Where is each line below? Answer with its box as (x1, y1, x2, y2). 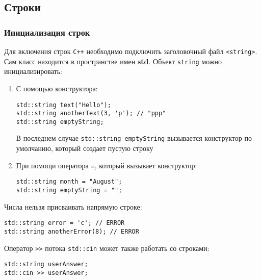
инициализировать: (4, 66, 62, 77)
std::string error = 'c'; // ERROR (4, 219, 125, 227)
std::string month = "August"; (16, 178, 122, 186)
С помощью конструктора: (16, 83, 98, 93)
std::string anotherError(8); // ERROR (4, 227, 139, 235)
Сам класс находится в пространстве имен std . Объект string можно (4, 56, 222, 66)
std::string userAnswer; (4, 261, 88, 268)
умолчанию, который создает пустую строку (16, 143, 153, 154)
